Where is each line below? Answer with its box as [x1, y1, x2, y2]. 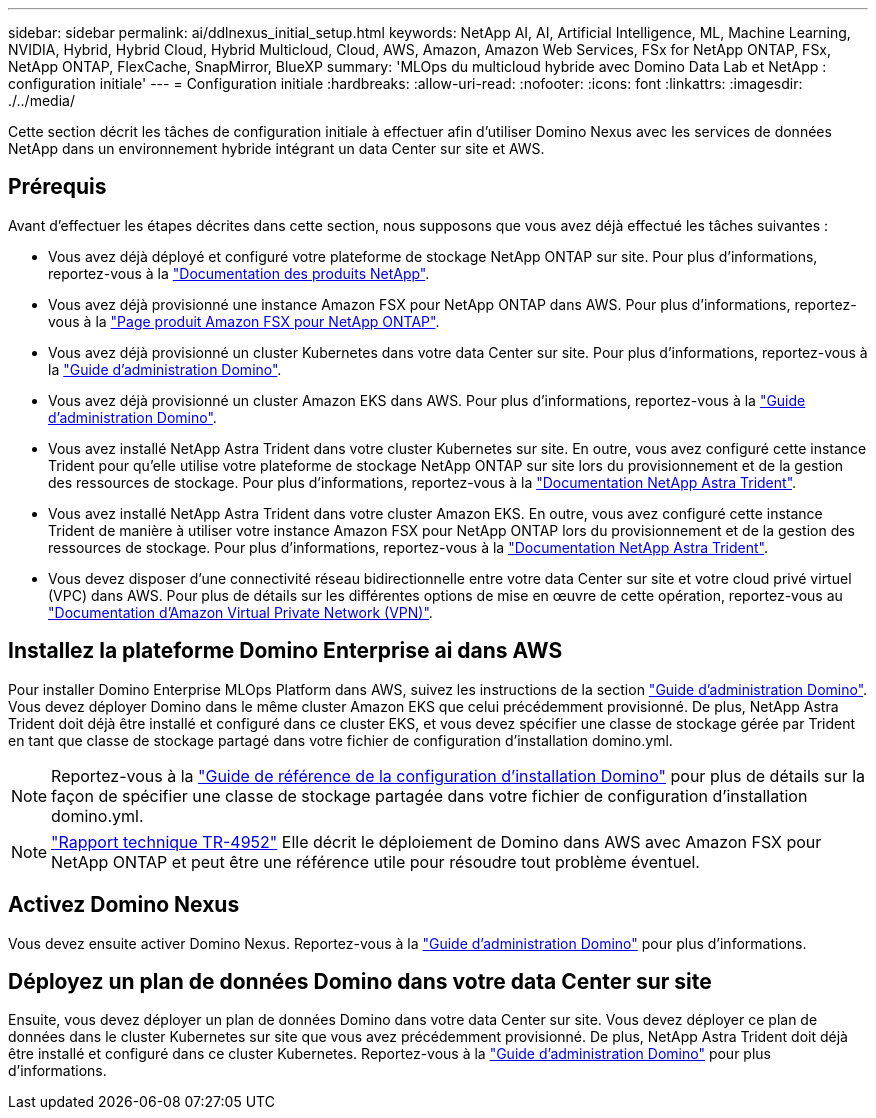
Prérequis [8, 174, 107, 200]
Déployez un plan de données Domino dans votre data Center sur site [8, 968, 712, 994]
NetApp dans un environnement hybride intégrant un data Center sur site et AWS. [8, 140, 545, 157]
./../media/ [8, 92, 75, 109]
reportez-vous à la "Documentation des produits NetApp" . [48, 264, 430, 282]
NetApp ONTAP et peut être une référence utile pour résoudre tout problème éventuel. [51, 851, 700, 872]
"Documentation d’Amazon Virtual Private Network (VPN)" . [48, 603, 433, 621]
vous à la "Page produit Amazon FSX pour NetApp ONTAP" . [48, 312, 440, 330]
